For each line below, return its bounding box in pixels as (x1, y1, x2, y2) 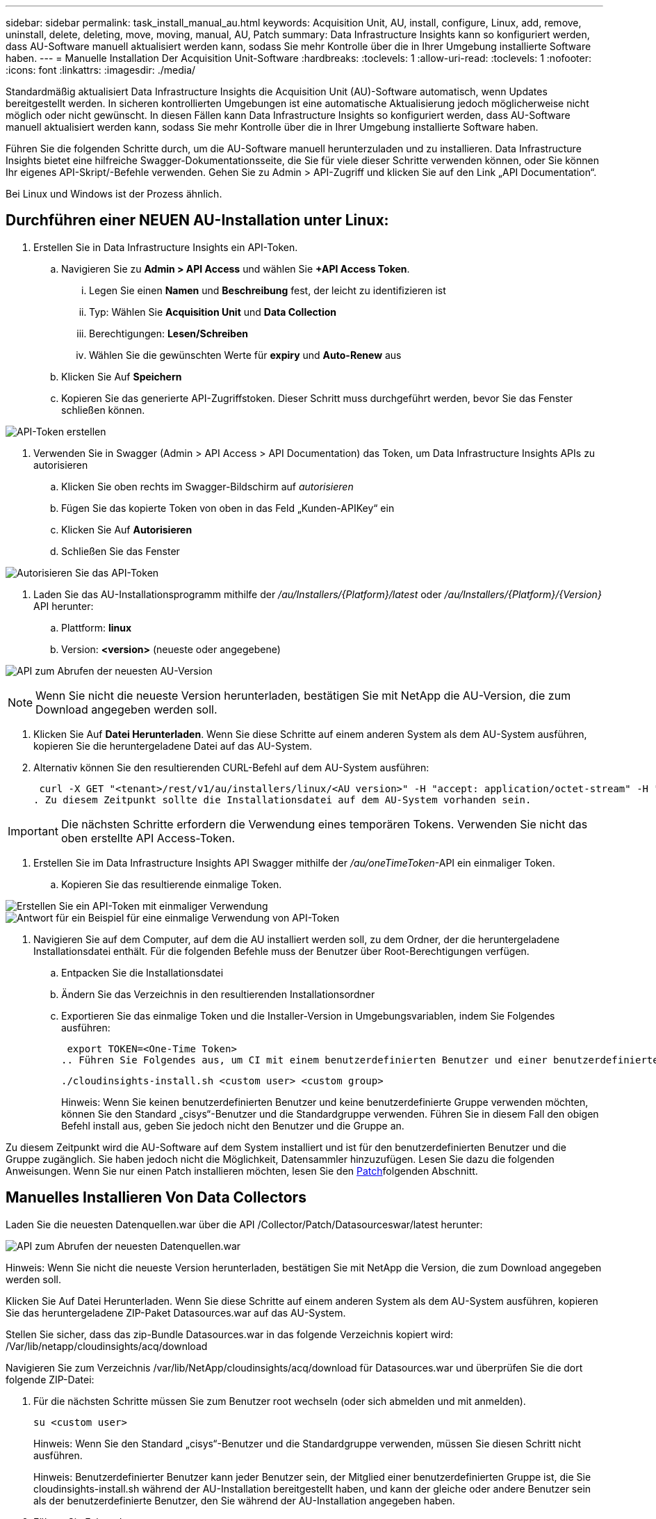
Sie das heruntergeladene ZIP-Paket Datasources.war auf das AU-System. (6, 1306, 346, 1319)
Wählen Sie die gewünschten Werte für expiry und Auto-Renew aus (89, 348, 402, 361)
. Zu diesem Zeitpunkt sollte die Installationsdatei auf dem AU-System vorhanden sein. (33, 794, 532, 805)
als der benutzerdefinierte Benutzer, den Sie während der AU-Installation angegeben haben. (33, 1494, 455, 1506)
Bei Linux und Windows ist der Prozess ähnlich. (6, 188, 222, 200)
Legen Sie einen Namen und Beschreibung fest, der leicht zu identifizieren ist (89, 284, 446, 296)
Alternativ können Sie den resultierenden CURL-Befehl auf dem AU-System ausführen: (33, 761, 429, 773)
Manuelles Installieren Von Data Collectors (6, 1189, 306, 1207)
